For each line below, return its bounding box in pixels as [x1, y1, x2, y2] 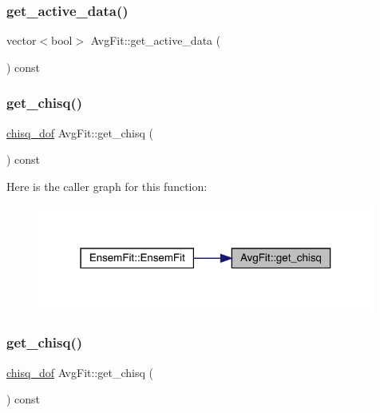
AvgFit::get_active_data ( [90, 32, 221, 49]
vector [6, 32, 37, 49]
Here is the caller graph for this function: [6, 177, 208, 194]
